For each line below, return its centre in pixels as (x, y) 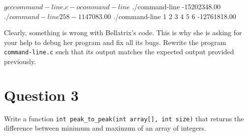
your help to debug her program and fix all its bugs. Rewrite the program (115, 42)
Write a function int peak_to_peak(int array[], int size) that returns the (124, 118)
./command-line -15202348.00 (176, 6)
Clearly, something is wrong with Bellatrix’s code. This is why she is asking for (123, 33)
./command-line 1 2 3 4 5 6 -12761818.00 (175, 16)
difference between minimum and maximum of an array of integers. (105, 128)
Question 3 (41, 95)
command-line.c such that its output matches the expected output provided (119, 52)
